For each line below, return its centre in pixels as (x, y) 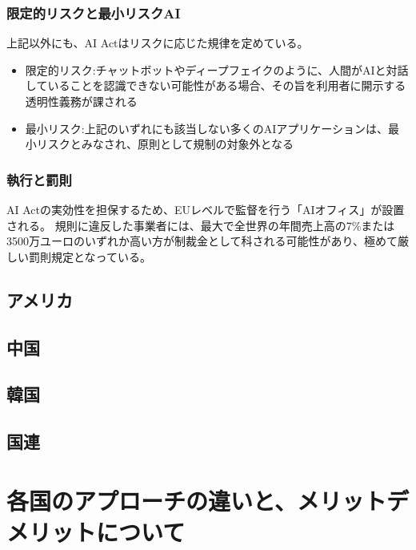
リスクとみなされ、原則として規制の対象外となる (165, 144)
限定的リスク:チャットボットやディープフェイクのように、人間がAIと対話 (217, 69)
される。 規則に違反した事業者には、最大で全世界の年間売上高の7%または (201, 225)
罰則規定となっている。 (90, 256)
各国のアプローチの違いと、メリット (196, 500)
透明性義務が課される (81, 101)
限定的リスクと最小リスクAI (94, 12)
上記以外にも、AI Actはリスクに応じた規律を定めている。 (158, 43)
